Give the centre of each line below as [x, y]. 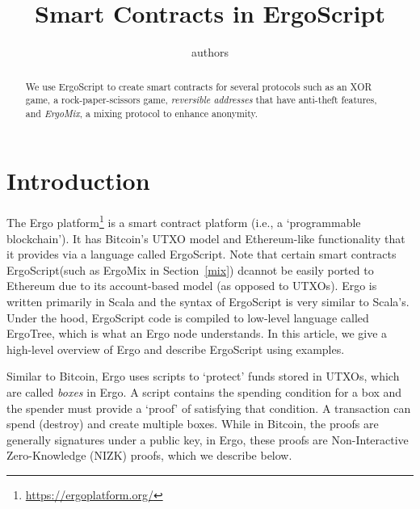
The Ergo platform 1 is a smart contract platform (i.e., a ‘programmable [184, 221]
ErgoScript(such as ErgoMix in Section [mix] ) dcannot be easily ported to [190, 269]
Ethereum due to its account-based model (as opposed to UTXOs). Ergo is [192, 286]
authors [210, 52]
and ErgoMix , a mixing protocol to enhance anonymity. [142, 113]
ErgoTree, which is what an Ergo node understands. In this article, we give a [197, 333]
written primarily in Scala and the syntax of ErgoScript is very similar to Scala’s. [208, 302]
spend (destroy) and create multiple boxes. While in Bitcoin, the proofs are [193, 424]
